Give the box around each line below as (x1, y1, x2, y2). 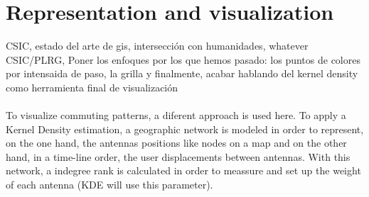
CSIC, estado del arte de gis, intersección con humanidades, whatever (6, 38, 309, 53)
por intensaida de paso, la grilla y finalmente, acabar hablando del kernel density (6, 66, 358, 81)
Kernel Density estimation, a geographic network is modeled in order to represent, (6, 121, 364, 136)
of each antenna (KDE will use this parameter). (6, 177, 213, 192)
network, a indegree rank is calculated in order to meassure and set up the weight (6, 163, 361, 178)
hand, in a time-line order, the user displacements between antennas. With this (6, 149, 351, 164)
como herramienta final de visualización (6, 79, 178, 94)
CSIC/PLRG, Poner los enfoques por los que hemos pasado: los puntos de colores (6, 52, 360, 67)
